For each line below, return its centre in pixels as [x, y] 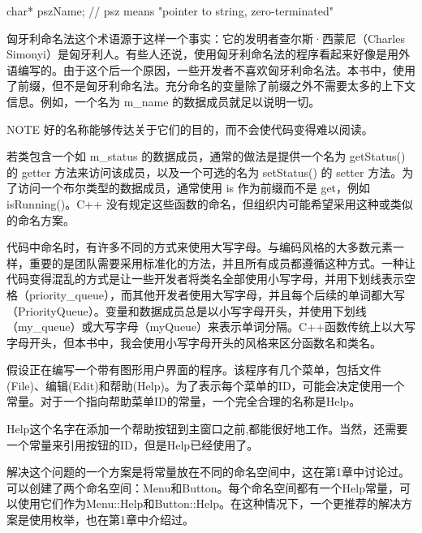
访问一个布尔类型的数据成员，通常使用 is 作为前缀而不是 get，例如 [194, 188]
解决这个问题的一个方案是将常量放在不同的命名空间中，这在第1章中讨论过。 [208, 472]
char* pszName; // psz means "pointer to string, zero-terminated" [170, 11]
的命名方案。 [41, 219]
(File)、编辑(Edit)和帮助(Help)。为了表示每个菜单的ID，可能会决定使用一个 [206, 385]
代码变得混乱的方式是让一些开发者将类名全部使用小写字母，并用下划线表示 [205, 279]
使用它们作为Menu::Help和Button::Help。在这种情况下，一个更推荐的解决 [209, 503]
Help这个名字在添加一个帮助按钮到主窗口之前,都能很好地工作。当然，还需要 [207, 429]
